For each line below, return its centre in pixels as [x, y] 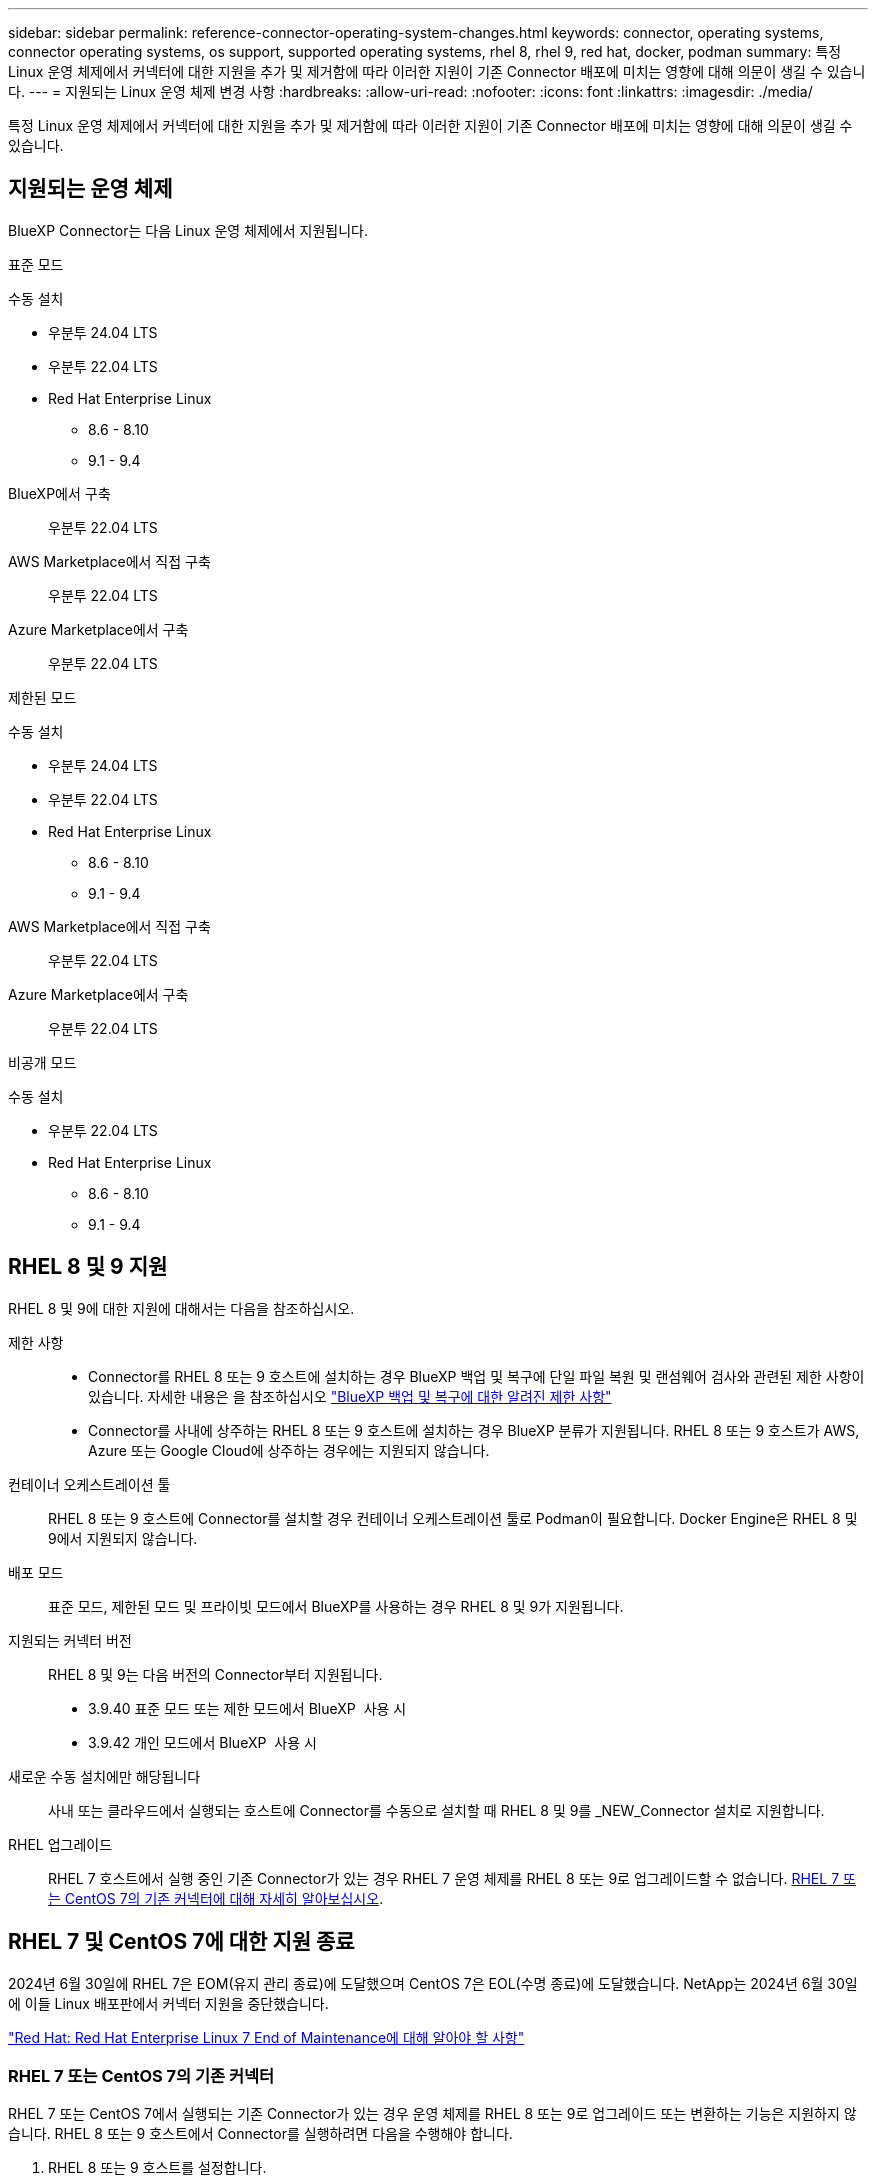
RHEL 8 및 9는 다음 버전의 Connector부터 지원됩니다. [215, 1674]
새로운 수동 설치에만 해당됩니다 [104, 1776]
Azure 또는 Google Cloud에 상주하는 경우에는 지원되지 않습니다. [289, 1450]
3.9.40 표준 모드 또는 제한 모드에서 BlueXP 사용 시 [247, 1708]
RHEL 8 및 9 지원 [88, 1267]
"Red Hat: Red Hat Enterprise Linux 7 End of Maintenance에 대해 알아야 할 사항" [266, 2037]
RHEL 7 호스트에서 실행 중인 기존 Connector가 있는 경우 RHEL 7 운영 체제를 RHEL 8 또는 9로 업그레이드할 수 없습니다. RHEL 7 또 [452, 1878]
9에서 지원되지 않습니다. [123, 1538]
